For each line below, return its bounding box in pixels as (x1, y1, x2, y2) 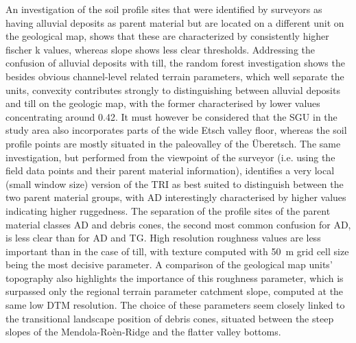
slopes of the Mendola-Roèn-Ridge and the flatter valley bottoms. (5, 324, 281, 339)
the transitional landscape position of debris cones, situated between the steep (5, 311, 334, 325)
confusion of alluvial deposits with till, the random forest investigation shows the (5, 56, 345, 70)
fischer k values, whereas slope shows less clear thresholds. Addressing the (5, 42, 315, 56)
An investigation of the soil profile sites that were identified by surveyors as (5, 2, 322, 16)
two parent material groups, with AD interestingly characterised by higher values (5, 190, 346, 204)
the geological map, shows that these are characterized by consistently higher (5, 29, 329, 43)
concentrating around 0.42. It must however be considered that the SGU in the (5, 109, 337, 123)
